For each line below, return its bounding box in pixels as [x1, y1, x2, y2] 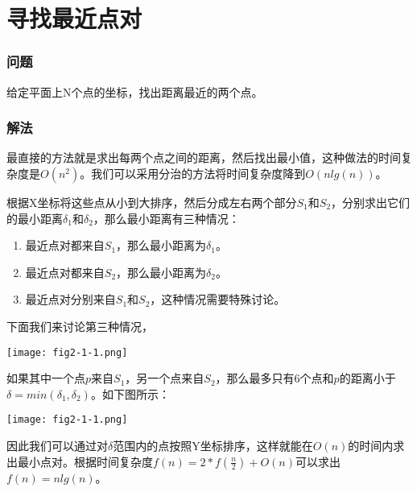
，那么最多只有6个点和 [215, 370, 334, 387]
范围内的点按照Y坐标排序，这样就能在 [113, 437, 313, 454]
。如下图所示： [90, 385, 170, 402]
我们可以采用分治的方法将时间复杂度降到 [91, 165, 306, 181]
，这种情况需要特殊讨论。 [150, 291, 286, 308]
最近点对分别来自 [25, 291, 116, 308]
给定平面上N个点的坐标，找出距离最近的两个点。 [6, 83, 263, 100]
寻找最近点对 [6, 2, 142, 35]
